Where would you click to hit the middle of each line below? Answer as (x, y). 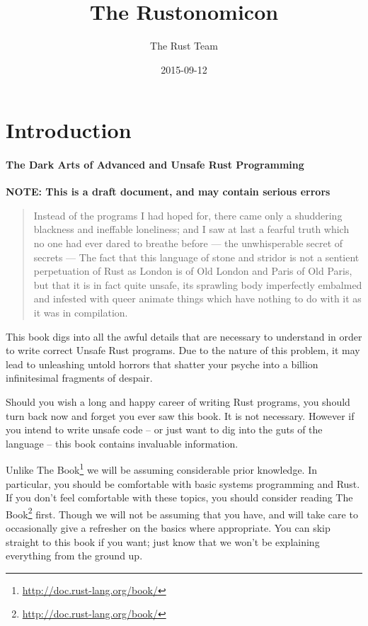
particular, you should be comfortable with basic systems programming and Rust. (183, 483)
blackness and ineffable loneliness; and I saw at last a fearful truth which (191, 229)
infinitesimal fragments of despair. (79, 378)
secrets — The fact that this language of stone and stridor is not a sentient (196, 257)
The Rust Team (184, 46)
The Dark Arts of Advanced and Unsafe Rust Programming (155, 165)
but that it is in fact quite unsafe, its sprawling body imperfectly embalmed (198, 284)
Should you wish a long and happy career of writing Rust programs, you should (178, 402)
